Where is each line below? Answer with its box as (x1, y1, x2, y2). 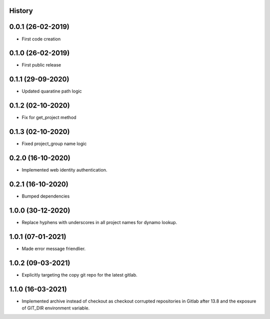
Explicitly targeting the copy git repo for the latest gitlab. (21, 271, 137, 277)
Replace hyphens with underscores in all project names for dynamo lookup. (21, 219, 177, 225)
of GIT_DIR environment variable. (21, 305, 90, 311)
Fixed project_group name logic (21, 140, 87, 147)
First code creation (21, 35, 61, 42)
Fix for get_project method (21, 114, 77, 120)
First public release (21, 62, 61, 68)
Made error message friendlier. (21, 245, 86, 251)
